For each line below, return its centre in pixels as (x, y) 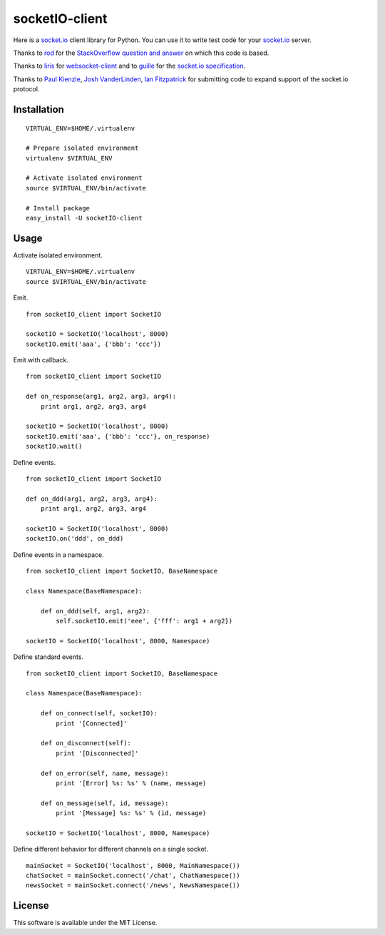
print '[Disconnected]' (97, 753)
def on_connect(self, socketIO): (99, 714)
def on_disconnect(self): (86, 743)
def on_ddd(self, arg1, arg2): (95, 611)
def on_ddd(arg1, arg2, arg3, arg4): (92, 499)
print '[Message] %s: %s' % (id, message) (131, 813)
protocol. (26, 89)
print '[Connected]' (92, 723)
